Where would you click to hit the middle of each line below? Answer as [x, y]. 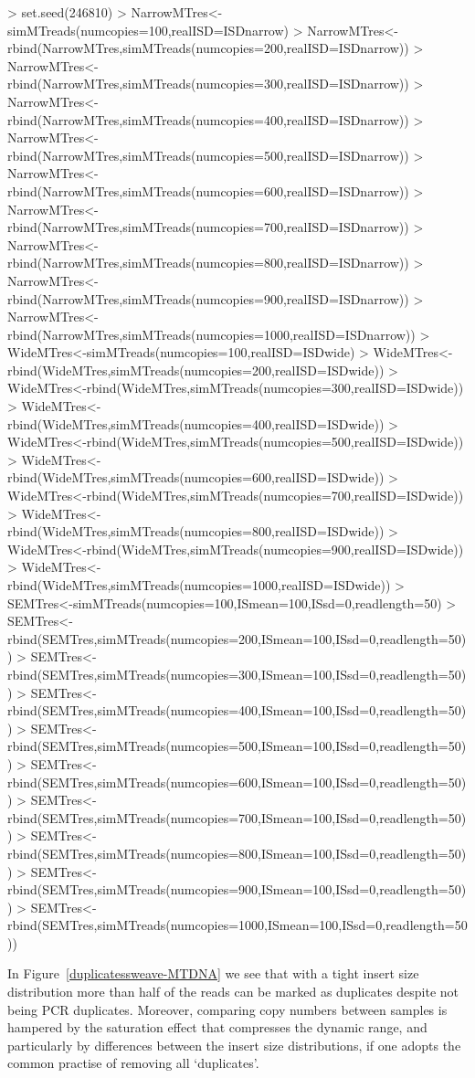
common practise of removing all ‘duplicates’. [133, 1063]
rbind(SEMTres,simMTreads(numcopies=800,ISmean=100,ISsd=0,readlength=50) [237, 853]
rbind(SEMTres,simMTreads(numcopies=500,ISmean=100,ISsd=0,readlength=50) [237, 746]
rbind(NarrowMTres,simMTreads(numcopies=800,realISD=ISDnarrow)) [208, 263]
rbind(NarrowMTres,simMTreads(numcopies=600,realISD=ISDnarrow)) [208, 190]
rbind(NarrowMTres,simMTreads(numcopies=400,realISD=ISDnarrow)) [208, 119]
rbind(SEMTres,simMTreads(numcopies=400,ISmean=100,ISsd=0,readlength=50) [237, 710]
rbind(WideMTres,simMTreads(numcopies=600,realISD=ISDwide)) [196, 477]
